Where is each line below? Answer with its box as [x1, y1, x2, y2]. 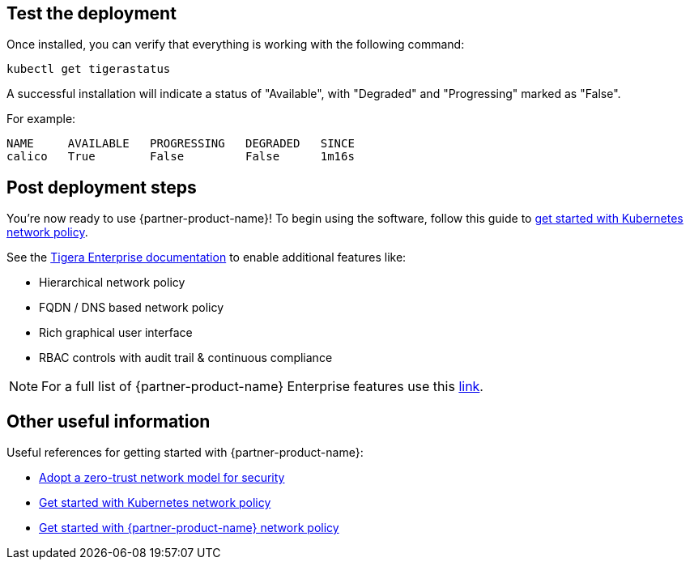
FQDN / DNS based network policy [39, 300, 224, 315]
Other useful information [6, 411, 211, 432]
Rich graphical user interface [39, 326, 193, 340]
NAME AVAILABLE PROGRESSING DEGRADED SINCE [6, 137, 355, 151]
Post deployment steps [6, 177, 197, 198]
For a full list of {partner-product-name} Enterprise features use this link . [41, 378, 483, 395]
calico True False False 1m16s [6, 150, 355, 164]
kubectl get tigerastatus [6, 62, 171, 76]
